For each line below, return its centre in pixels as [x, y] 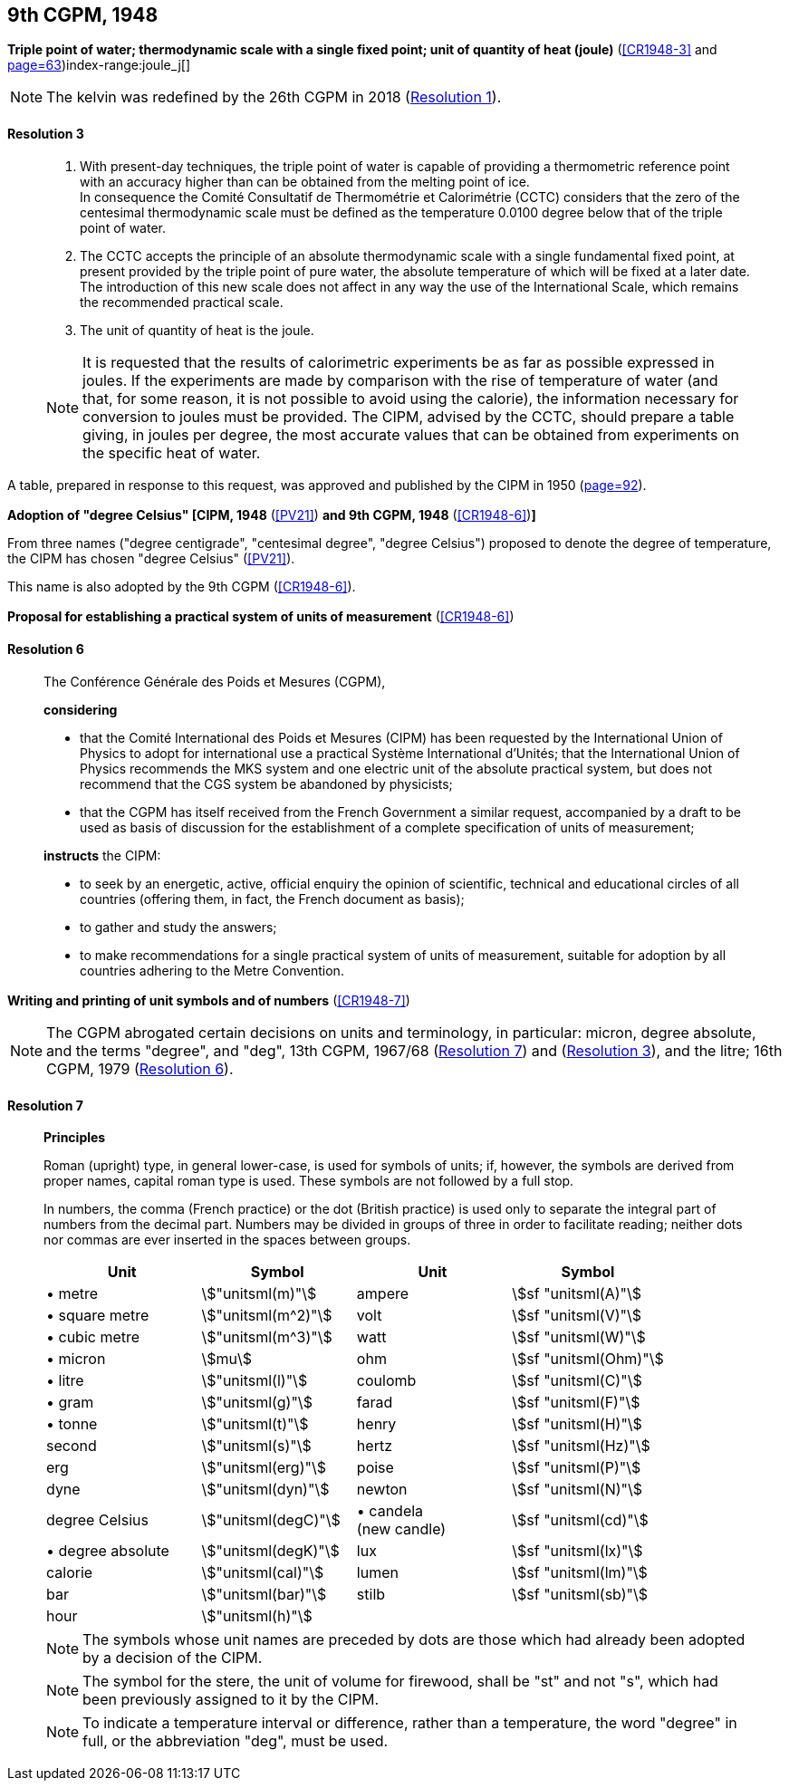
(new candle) [401, 1529]
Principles [75, 1138]
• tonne [72, 1424]
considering [81, 709]
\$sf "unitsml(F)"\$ [576, 1403]
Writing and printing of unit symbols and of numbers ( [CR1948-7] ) [209, 1000]
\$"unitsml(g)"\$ [257, 1403]
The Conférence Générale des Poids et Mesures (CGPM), [215, 681]
